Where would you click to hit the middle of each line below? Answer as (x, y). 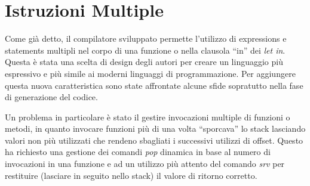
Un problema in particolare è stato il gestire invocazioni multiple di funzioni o (148, 117)
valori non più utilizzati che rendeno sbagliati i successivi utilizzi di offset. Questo (154, 140)
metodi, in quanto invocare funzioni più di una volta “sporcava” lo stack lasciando (155, 128)
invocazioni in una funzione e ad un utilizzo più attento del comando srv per (145, 164)
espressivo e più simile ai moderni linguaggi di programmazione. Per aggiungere (150, 73)
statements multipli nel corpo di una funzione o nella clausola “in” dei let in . (145, 50)
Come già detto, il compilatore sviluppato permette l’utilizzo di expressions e (146, 38)
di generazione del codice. (51, 97)
